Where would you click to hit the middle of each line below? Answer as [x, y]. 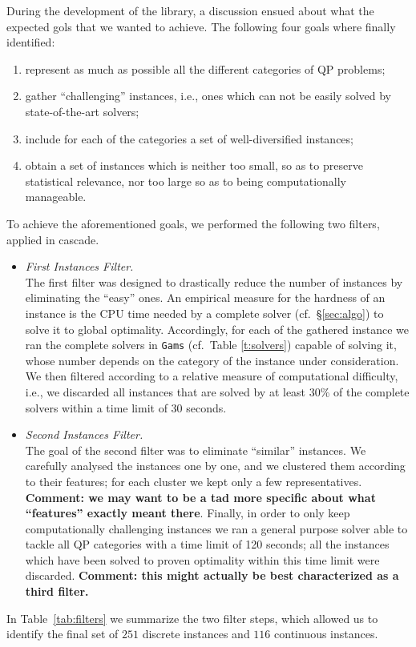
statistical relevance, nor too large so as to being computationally [186, 181]
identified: [31, 42]
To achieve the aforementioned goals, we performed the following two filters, [193, 223]
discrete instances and [196, 634]
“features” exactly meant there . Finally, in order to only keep [188, 513]
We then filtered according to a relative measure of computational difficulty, [212, 376]
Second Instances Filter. [84, 434]
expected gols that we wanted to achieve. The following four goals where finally [201, 26]
